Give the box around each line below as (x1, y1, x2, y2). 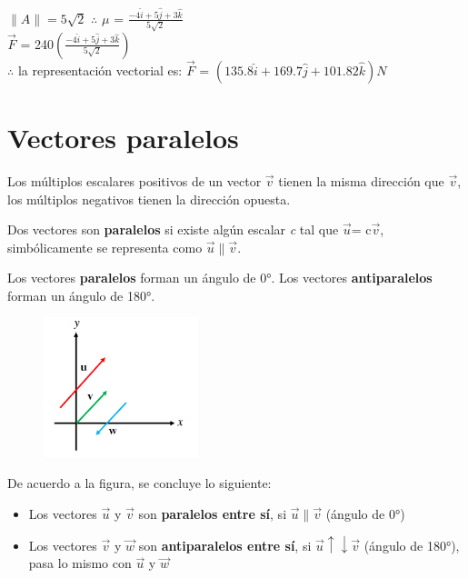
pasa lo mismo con (28, 553, 132, 573)
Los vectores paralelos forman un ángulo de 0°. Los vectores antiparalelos (7, 268, 433, 287)
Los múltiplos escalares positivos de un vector (7, 171, 262, 190)
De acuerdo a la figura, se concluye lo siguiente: (7, 473, 272, 493)
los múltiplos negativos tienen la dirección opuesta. (7, 189, 291, 208)
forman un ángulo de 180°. (7, 285, 155, 304)
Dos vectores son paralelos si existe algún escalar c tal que (7, 220, 339, 239)
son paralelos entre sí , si (138, 503, 287, 523)
